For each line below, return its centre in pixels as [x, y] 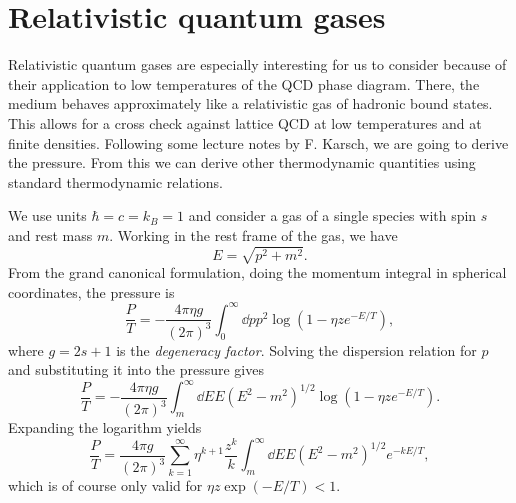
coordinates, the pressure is [91, 291]
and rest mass [50, 234]
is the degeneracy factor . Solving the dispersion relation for [296, 349]
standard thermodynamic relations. [115, 181]
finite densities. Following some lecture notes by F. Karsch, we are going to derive [258, 142]
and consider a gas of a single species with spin [332, 215]
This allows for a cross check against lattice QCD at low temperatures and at [245, 122]
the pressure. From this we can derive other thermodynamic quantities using [242, 162]
